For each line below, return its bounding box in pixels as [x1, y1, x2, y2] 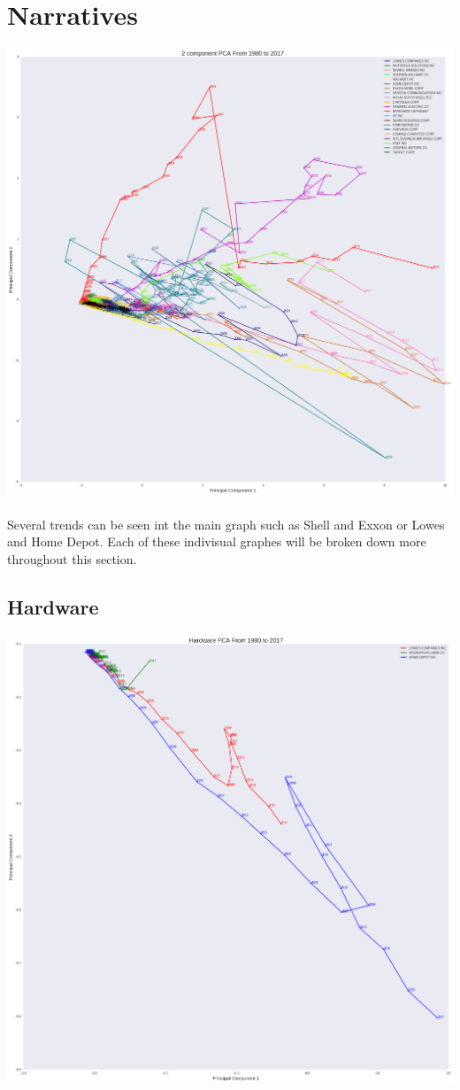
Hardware [7, 592, 99, 620]
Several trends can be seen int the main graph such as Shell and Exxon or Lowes [7, 514, 445, 533]
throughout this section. [7, 550, 137, 568]
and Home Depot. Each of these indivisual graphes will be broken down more [7, 532, 426, 551]
